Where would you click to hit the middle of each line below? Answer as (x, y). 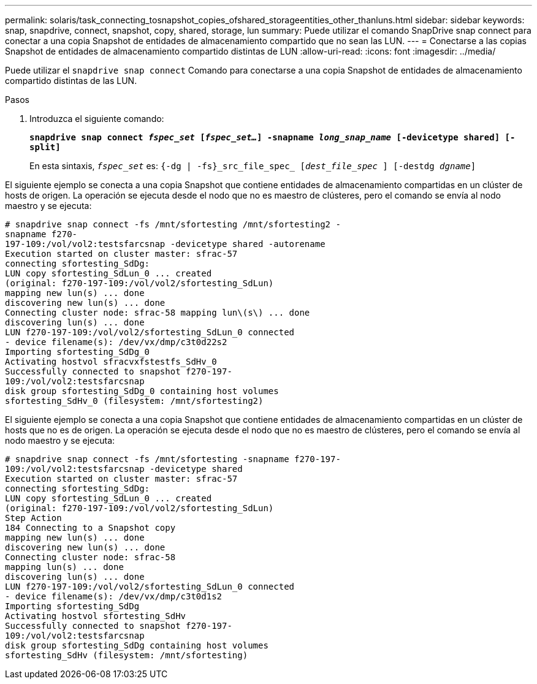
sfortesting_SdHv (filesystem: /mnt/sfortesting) (127, 655)
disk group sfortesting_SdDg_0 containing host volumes (142, 391)
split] (45, 147)
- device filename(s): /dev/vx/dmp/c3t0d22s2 (116, 342)
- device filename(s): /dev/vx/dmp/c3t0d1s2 (114, 596)
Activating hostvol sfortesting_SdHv (96, 616)
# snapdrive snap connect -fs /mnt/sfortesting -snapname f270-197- (173, 459)
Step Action (33, 518)
